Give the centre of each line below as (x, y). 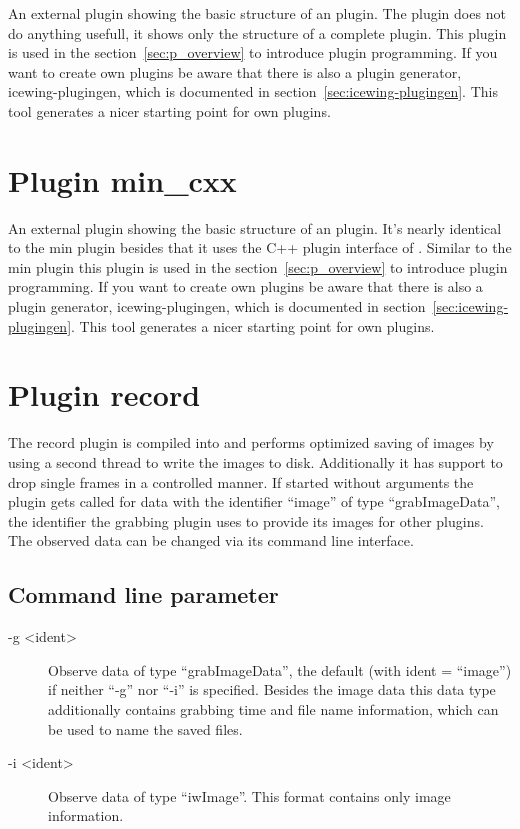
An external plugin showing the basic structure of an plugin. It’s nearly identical (255, 227)
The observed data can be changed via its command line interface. (211, 540)
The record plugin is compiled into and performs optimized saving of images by (251, 442)
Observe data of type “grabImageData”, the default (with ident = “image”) (280, 669)
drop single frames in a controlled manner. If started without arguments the (241, 481)
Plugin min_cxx (122, 179)
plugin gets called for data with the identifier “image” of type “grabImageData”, (254, 501)
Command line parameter (143, 594)
